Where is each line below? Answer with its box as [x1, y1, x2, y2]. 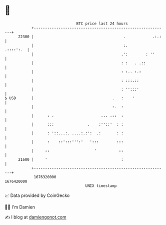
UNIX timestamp [85, 183, 117, 188]
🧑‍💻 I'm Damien [4, 204, 35, 210]
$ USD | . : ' [4, 95, 135, 101]
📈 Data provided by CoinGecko [4, 192, 70, 198]
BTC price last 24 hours [76, 21, 128, 26]
